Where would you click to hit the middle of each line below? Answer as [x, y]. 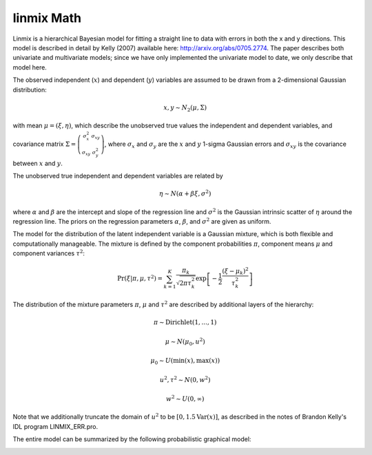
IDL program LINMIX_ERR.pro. [55, 426]
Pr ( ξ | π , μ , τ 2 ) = [140, 278]
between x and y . [38, 163]
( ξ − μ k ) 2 [236, 271]
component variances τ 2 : [49, 253]
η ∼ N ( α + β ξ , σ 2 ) [185, 193]
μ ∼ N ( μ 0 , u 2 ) [185, 341]
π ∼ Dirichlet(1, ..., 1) [185, 322]
